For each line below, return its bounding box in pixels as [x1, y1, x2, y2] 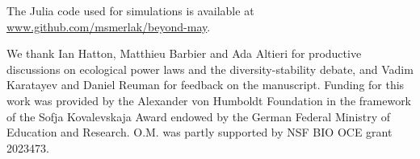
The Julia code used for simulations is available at [6, 2, 254, 18]
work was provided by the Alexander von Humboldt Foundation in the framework [6, 92, 412, 108]
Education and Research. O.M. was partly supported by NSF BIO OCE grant [6, 124, 393, 141]
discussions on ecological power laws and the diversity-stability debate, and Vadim [6, 60, 414, 77]
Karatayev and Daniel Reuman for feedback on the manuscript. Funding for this [6, 76, 405, 93]
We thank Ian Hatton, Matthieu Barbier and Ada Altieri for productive [6, 45, 362, 62]
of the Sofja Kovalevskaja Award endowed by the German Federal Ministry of [6, 108, 391, 124]
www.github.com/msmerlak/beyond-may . [6, 18, 211, 35]
